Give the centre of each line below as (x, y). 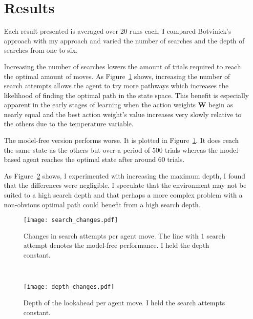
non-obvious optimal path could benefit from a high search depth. (102, 204)
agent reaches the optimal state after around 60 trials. (104, 159)
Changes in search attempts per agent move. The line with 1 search (124, 235)
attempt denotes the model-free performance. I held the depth (116, 245)
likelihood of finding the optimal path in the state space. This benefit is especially (126, 95)
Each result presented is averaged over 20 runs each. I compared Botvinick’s (118, 31)
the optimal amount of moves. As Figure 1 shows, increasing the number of (117, 76)
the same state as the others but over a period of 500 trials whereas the (111, 150)
